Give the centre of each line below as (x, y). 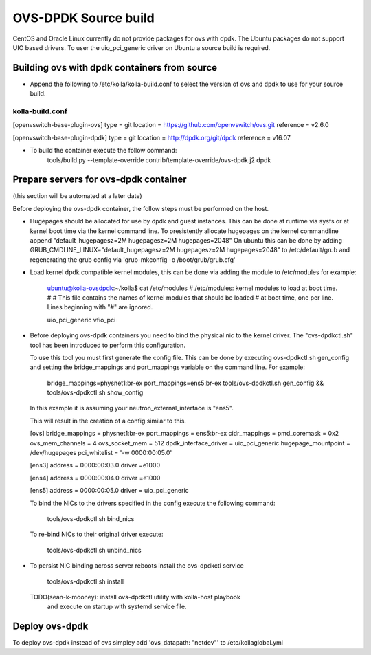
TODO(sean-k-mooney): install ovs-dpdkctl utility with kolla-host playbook (135, 597)
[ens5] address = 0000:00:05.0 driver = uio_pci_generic (109, 491)
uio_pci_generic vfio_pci (81, 320)
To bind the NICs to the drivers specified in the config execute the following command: (153, 503)
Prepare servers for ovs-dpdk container (100, 180)
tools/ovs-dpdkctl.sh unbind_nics (94, 550)
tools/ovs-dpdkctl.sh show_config (95, 392)
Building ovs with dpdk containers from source (115, 68)
